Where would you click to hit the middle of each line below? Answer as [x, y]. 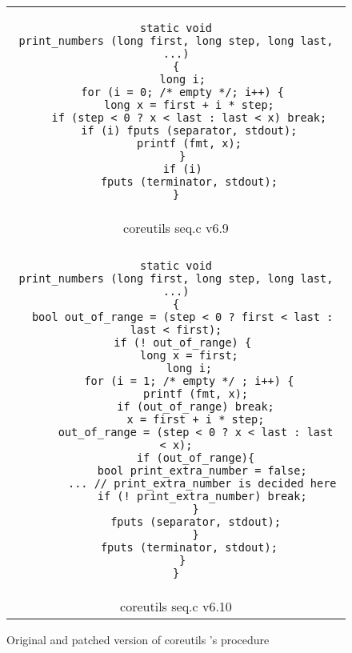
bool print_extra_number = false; [202, 471]
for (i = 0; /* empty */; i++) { [183, 92]
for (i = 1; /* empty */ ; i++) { [189, 381]
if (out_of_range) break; [196, 407]
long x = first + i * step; [189, 105]
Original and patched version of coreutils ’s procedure [138, 639]
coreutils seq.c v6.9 [176, 228]
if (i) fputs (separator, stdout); [189, 130]
